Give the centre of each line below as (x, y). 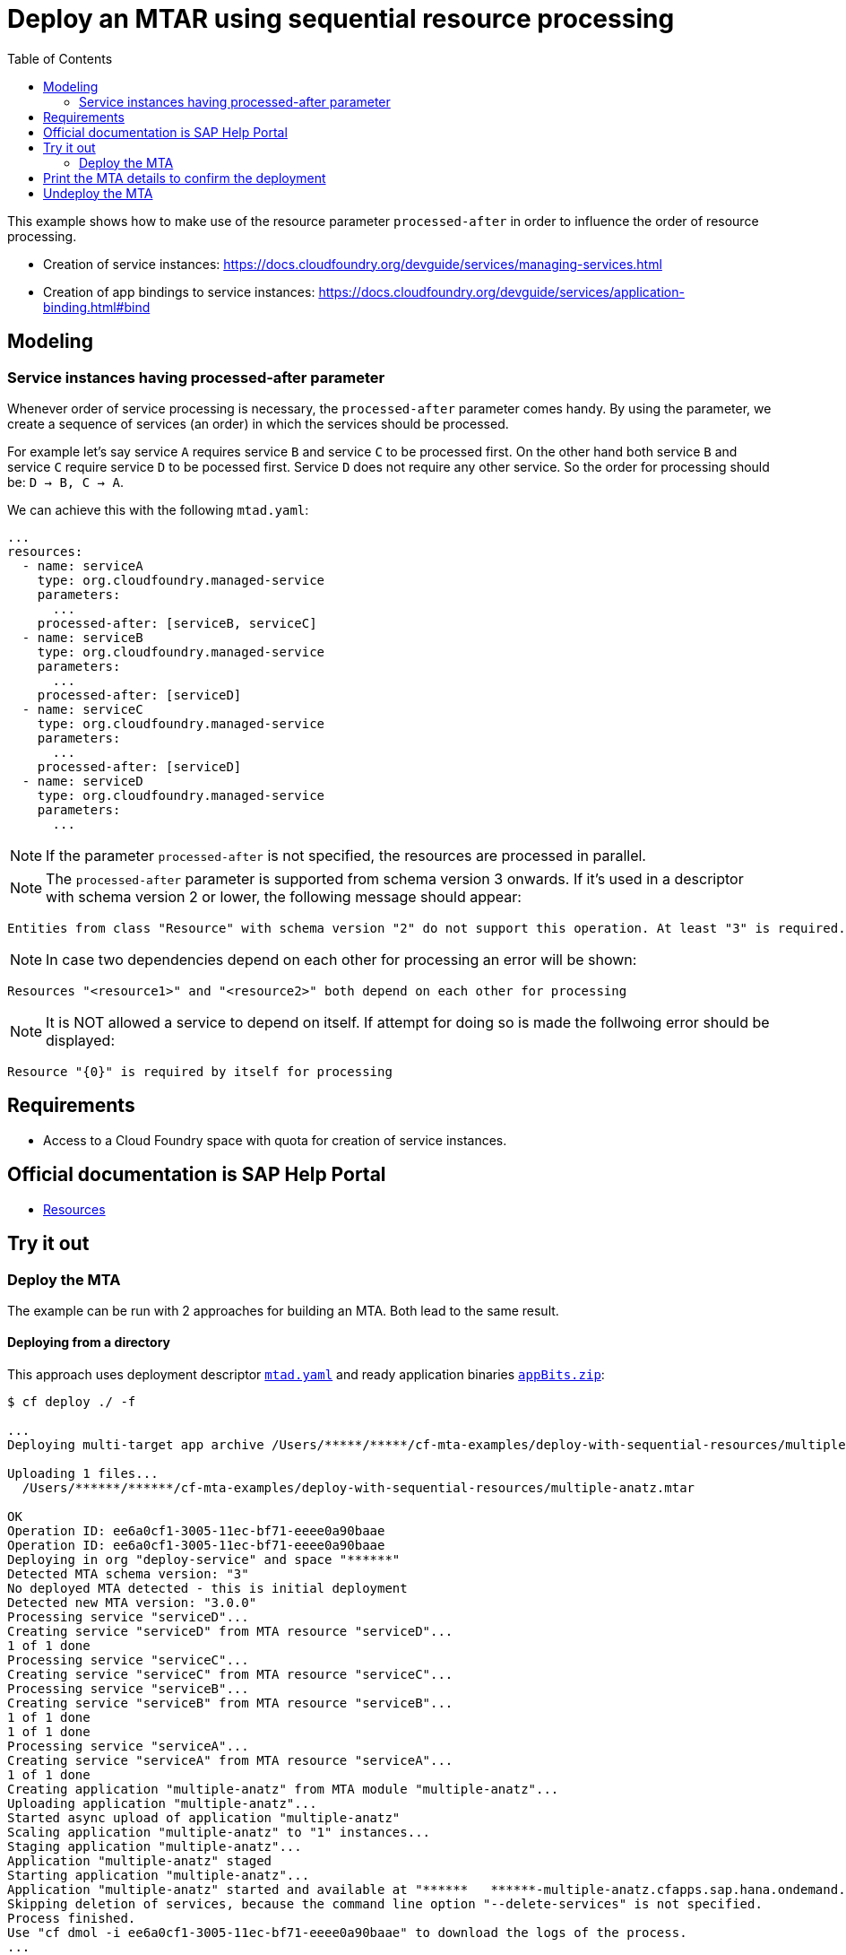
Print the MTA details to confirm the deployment (185, 178)
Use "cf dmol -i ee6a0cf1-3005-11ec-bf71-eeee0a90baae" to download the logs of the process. (347, 1933)
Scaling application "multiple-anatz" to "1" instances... (219, 1833)
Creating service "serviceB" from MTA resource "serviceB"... (230, 1703)
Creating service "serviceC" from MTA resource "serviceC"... (230, 1675)
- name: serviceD (82, 781)
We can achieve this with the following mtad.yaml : (158, 509)
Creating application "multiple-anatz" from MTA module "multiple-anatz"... (283, 1790)
